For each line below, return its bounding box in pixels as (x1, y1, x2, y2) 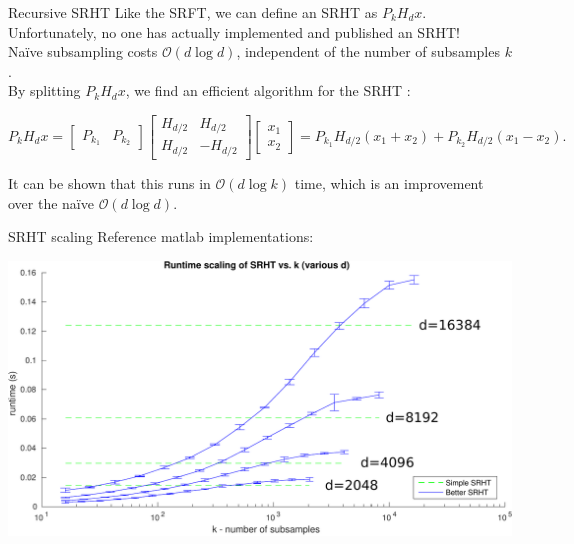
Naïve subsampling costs (8, 41, 158, 62)
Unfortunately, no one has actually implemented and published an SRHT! (8, 21, 460, 42)
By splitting (8, 80, 81, 101)
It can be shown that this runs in (8, 172, 211, 193)
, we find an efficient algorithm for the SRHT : (125, 80, 411, 101)
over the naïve (8, 192, 94, 213)
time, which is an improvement (294, 172, 484, 193)
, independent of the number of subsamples (236, 41, 500, 62)
